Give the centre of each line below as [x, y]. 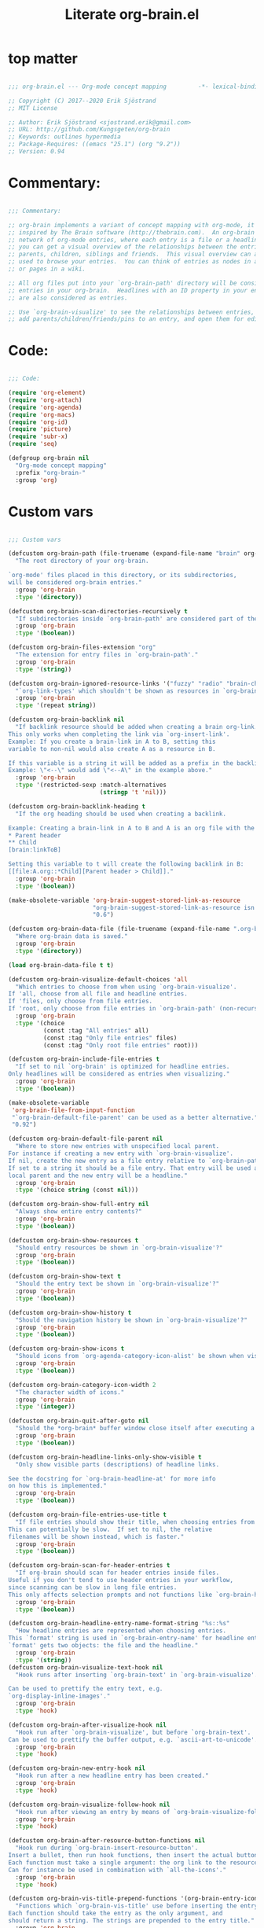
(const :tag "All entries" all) [96, 1030]
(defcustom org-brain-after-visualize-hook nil [88, 1725]
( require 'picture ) [40, 429]
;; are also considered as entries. [68, 298]
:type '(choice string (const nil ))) [77, 1190]
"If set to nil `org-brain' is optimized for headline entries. [123, 1067]
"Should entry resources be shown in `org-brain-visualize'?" [119, 1248]
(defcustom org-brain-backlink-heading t [77, 806]
